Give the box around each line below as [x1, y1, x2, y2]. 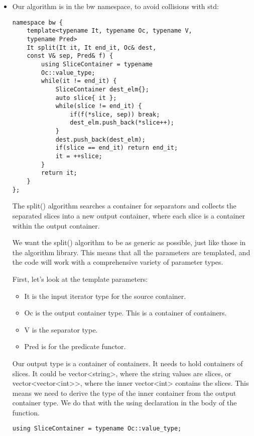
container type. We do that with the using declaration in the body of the [12, 397, 237, 408]
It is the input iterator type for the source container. [24, 290, 186, 301]
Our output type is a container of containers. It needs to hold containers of [12, 358, 243, 368]
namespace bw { [12, 19, 63, 26]
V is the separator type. [24, 324, 98, 335]
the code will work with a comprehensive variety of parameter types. [12, 257, 223, 267]
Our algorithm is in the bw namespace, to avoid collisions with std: [12, 1, 219, 11]
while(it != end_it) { [41, 77, 117, 85]
